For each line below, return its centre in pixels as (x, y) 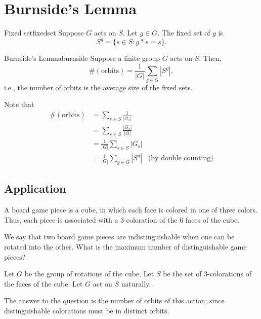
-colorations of (229, 274)
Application (35, 188)
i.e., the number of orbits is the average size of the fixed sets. (98, 87)
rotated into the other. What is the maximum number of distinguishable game (125, 246)
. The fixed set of (184, 33)
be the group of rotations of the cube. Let (89, 274)
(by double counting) (181, 158)
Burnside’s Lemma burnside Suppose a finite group (82, 58)
